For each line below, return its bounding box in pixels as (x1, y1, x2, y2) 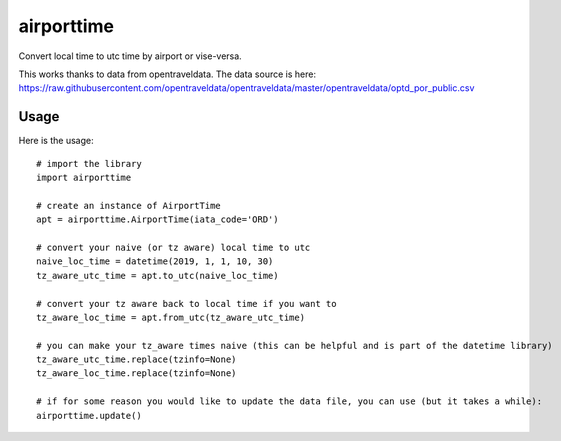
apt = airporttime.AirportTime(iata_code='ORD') (36, 214, 279, 225)
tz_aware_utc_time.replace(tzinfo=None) (36, 354, 237, 365)
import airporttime (36, 172, 132, 184)
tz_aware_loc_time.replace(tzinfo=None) (36, 368, 237, 379)
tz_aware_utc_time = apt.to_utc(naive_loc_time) (36, 270, 279, 281)
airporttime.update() (36, 410, 142, 421)
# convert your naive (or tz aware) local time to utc (36, 241, 311, 253)
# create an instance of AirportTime (36, 200, 222, 211)
